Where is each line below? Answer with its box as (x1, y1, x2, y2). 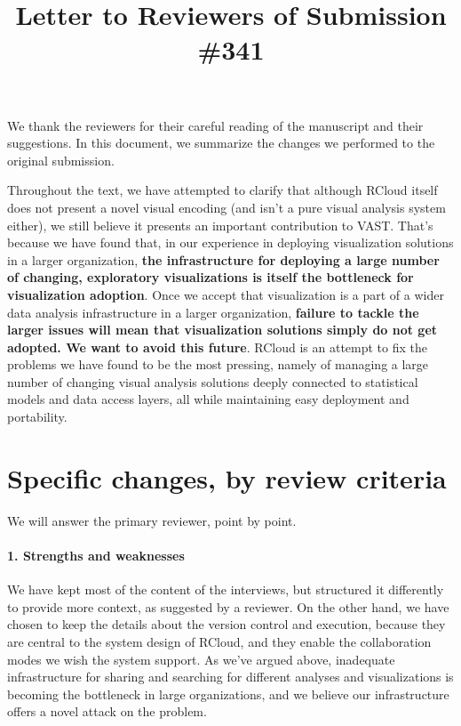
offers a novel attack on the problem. (7, 702, 207, 721)
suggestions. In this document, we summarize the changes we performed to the (7, 133, 435, 152)
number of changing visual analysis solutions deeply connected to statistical (7, 372, 418, 391)
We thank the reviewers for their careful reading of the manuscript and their (7, 116, 424, 134)
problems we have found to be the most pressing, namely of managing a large (7, 355, 429, 374)
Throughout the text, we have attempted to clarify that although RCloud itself (7, 181, 438, 199)
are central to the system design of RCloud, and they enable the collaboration (7, 632, 432, 650)
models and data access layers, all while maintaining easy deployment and (7, 390, 409, 408)
